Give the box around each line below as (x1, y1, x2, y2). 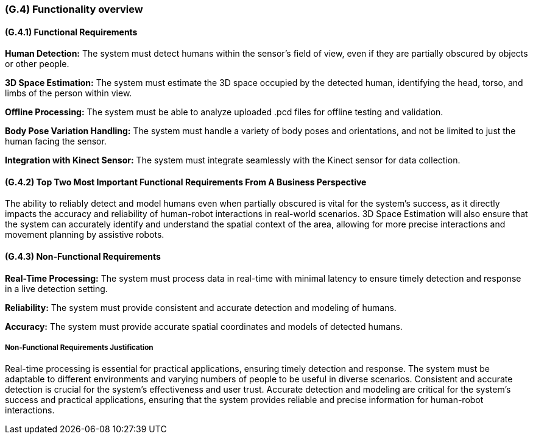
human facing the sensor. (5, 136, 107, 147)
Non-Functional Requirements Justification (5, 343, 154, 352)
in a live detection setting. (5, 283, 108, 294)
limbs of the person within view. (5, 88, 132, 99)
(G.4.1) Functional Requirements (5, 26, 138, 37)
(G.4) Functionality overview (5, 3, 143, 15)
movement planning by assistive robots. (5, 229, 164, 240)
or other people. (5, 59, 69, 70)
